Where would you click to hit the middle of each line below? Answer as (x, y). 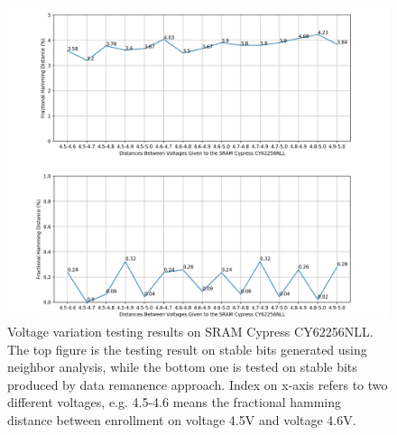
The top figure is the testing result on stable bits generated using (187, 349)
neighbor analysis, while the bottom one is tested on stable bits (182, 367)
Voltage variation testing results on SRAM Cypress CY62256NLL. (190, 331)
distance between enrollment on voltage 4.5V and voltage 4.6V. (182, 419)
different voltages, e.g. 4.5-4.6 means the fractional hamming (175, 402)
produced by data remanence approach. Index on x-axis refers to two (198, 384)
